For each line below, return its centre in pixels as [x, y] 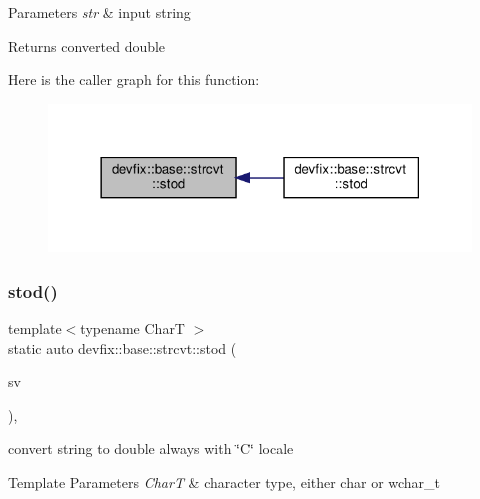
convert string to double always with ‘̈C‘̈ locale [151, 448]
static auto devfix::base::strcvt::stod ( [122, 347]
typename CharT [132, 327]
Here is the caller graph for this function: [134, 79]
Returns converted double [87, 45]
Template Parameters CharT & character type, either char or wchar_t [224, 481]
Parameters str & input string [99, 12]
